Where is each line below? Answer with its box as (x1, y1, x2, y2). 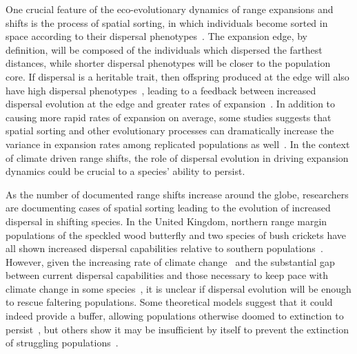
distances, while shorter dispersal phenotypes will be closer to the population (6, 56, 331, 70)
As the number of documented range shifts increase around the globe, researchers (6, 187, 349, 201)
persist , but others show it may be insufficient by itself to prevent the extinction (6, 322, 349, 336)
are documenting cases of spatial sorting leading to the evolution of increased (6, 200, 331, 215)
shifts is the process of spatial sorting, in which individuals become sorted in (6, 15, 328, 30)
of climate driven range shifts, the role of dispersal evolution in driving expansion (6, 150, 349, 165)
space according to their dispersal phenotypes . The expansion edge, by (6, 29, 308, 43)
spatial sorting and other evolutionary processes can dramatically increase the (6, 123, 334, 138)
